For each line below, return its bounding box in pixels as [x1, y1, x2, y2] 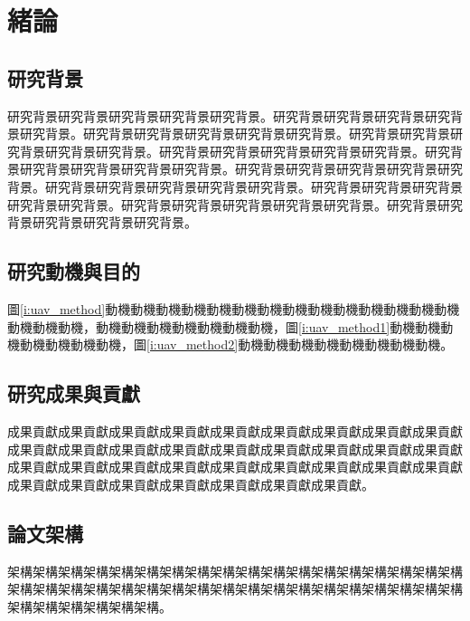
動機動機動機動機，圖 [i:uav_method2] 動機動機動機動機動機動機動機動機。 [19, 335, 454, 354]
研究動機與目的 [7, 257, 140, 285]
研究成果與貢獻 [7, 379, 140, 407]
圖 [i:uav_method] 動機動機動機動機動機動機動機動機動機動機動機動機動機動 [7, 299, 447, 318]
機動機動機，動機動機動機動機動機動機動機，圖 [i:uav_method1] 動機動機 [19, 317, 441, 336]
